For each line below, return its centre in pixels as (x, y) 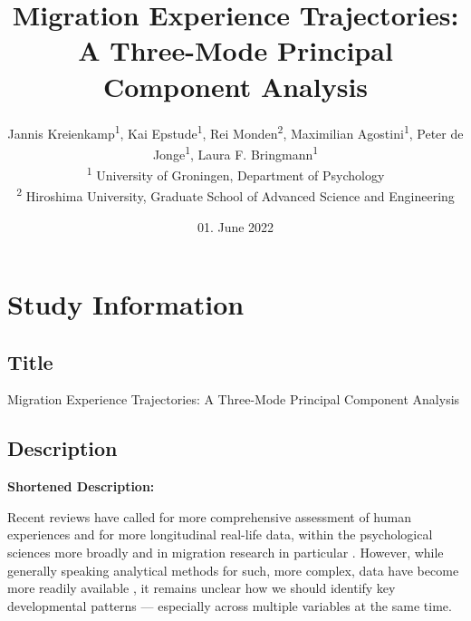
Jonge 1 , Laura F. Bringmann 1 (235, 152)
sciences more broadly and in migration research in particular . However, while (226, 553)
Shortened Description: (81, 486)
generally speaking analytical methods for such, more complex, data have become (233, 570)
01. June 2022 (235, 226)
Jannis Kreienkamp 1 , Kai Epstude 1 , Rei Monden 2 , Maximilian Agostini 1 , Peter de (235, 131)
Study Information (126, 304)
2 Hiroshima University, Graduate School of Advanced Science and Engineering (235, 194)
